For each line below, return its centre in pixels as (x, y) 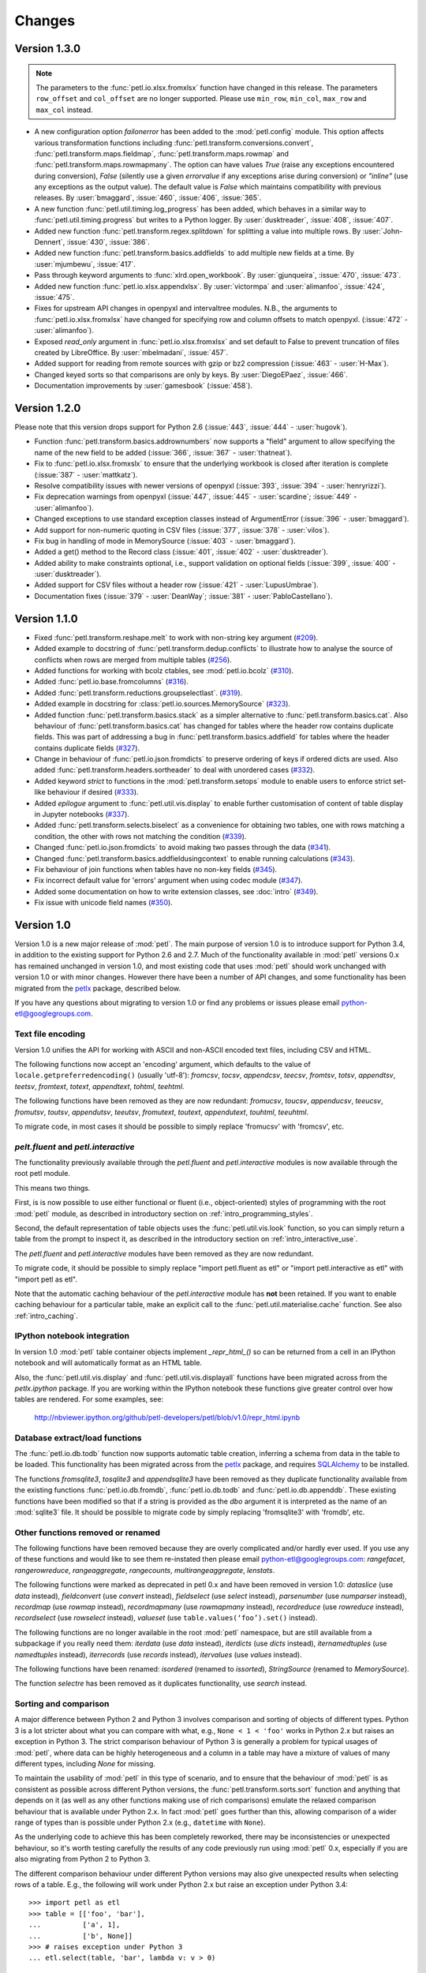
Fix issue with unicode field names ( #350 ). (103, 903)
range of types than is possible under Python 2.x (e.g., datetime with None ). (140, 1822)
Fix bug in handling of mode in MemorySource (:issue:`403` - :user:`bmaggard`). (165, 541)
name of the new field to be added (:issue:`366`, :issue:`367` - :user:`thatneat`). (163, 452)
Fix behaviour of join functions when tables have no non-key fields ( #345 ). (156, 869)
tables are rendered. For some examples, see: (89, 1399)
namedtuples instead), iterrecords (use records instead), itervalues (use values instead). (159, 1654)
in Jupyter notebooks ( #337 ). (82, 814)
